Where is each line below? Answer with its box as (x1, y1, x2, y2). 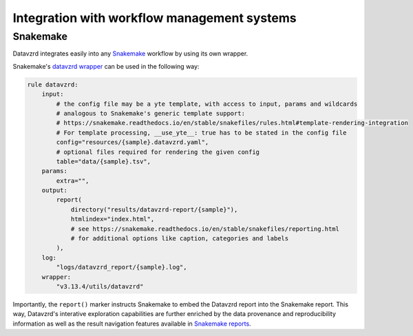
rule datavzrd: (27, 80, 78, 89)
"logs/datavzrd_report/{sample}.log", (56, 263, 187, 271)
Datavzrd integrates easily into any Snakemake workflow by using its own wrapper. (12, 49, 248, 58)
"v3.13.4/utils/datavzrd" (56, 282, 144, 290)
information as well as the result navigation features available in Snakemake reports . (12, 320, 251, 328)
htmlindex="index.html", (70, 215, 155, 223)
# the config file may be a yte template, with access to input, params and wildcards (56, 100, 358, 108)
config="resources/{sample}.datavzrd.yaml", (56, 138, 209, 146)
